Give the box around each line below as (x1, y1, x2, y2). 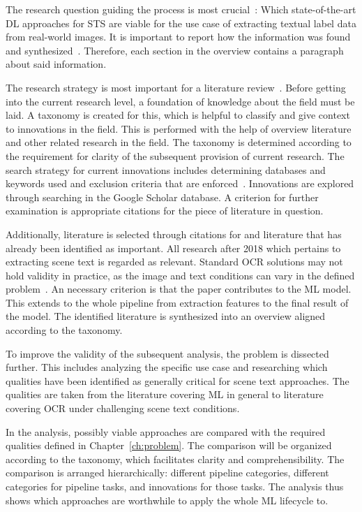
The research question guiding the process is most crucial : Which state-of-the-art (6, 2, 356, 16)
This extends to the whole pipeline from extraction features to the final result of (6, 295, 349, 309)
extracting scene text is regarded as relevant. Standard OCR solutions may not (6, 254, 343, 269)
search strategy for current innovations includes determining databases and (6, 162, 326, 177)
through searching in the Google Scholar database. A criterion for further (6, 189, 319, 204)
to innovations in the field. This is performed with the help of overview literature (6, 121, 352, 136)
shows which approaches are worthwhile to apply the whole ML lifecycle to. (6, 492, 329, 507)
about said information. (6, 57, 107, 71)
